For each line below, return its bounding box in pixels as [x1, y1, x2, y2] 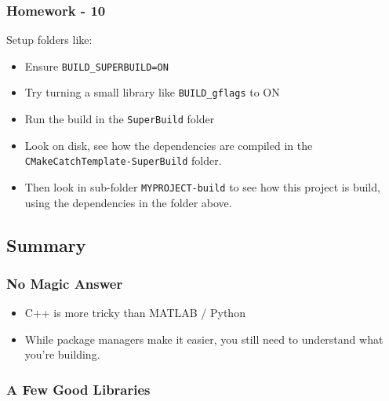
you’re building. [24, 346, 100, 363]
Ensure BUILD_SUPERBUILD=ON [24, 57, 169, 74]
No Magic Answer [6, 273, 123, 293]
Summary [6, 232, 86, 257]
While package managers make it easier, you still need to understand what [24, 330, 384, 347]
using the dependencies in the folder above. [24, 194, 232, 210]
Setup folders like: [6, 31, 93, 48]
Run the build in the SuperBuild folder [24, 111, 215, 127]
